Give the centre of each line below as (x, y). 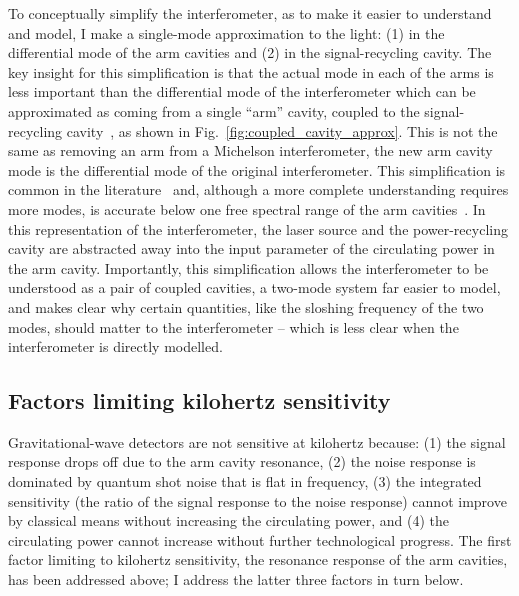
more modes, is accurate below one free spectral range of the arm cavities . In (247, 208)
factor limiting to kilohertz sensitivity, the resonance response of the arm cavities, (258, 559)
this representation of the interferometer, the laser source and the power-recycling (258, 228)
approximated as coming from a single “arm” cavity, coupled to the (214, 110)
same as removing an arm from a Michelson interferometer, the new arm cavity (250, 150)
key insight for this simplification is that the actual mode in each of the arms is (251, 71)
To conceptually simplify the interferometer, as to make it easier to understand (250, 13)
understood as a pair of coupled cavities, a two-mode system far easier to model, (254, 287)
